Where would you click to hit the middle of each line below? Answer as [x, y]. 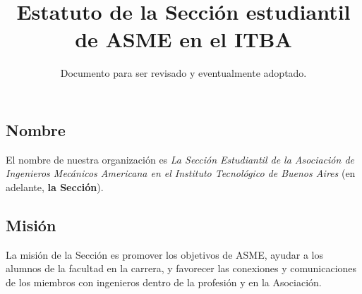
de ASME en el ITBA [183, 39]
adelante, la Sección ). [55, 186]
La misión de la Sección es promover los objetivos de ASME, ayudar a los [165, 254]
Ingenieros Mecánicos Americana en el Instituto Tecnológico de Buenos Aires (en [181, 173]
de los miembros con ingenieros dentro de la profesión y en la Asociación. [164, 282]
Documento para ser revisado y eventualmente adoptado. [183, 73]
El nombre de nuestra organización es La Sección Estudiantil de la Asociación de [180, 159]
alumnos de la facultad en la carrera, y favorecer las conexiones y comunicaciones [181, 268]
